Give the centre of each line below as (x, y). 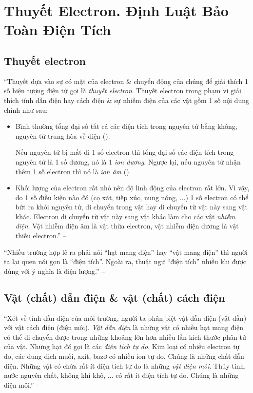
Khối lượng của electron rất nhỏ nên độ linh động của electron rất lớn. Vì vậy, (132, 188)
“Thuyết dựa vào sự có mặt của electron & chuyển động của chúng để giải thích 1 (126, 81)
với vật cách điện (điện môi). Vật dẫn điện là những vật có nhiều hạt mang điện (124, 327)
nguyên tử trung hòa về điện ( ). (63, 135)
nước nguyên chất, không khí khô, (55, 375)
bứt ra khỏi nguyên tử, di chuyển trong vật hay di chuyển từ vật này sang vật (131, 207)
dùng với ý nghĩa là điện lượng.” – (55, 271)
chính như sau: (26, 110)
